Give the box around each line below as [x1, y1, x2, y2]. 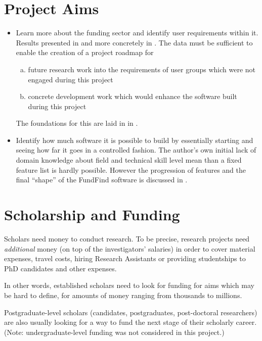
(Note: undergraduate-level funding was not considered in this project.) [4, 326, 225, 337]
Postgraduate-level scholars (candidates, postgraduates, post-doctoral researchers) [4, 307, 257, 317]
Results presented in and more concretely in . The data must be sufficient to [16, 37, 253, 47]
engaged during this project [28, 74, 113, 84]
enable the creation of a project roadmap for [16, 47, 154, 58]
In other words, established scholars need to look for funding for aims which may [4, 280, 254, 290]
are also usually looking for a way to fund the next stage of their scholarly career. [4, 317, 257, 327]
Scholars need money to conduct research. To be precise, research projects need [4, 233, 250, 243]
